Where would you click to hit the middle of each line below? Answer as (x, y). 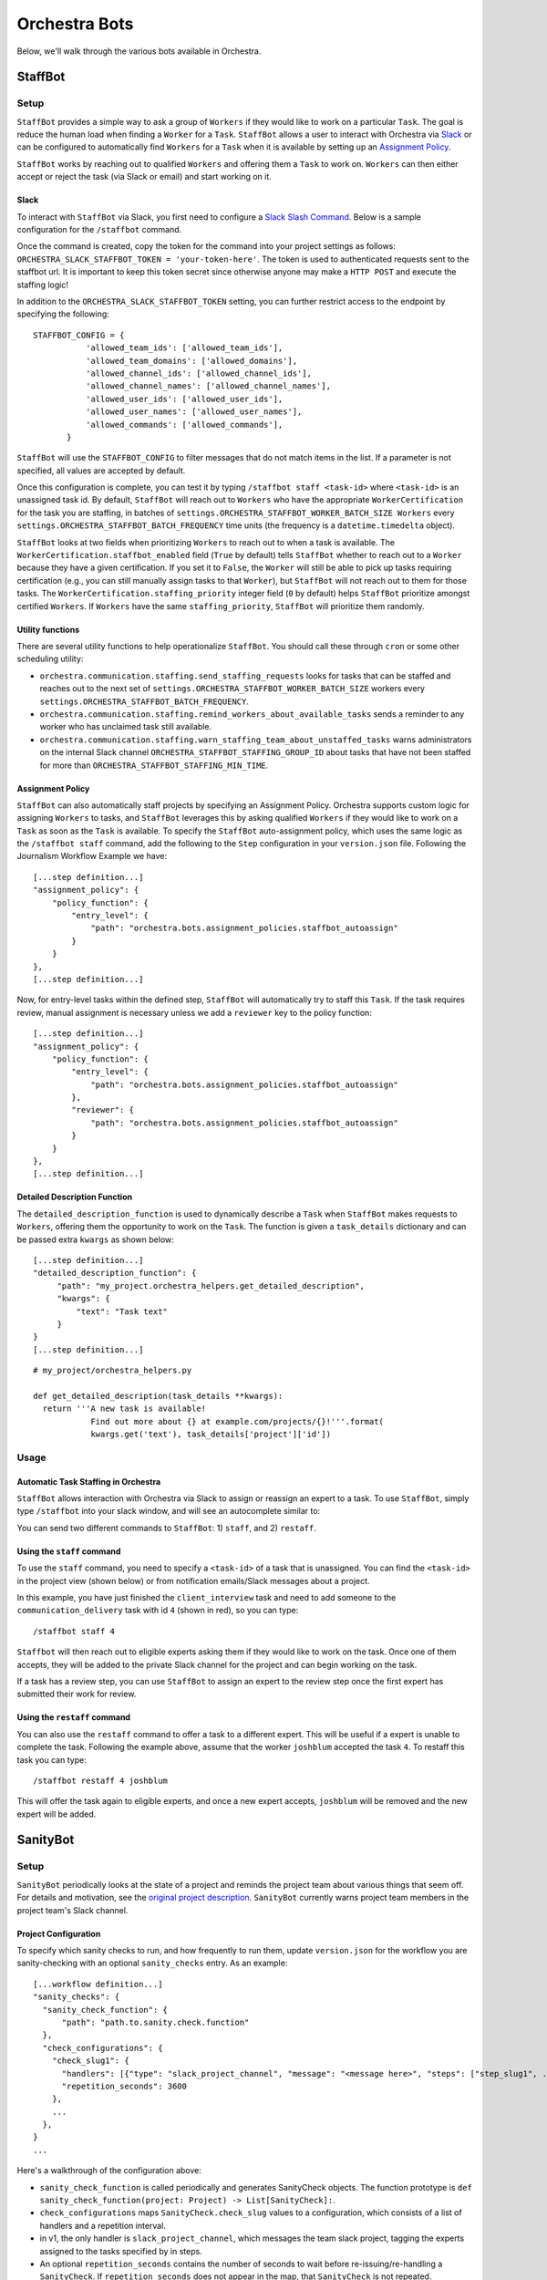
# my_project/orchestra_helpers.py (113, 1371)
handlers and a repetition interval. (103, 2225)
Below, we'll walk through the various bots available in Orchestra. (139, 51)
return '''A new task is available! (124, 1409)
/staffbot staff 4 (74, 1631)
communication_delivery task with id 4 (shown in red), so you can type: (158, 1611)
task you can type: (52, 1759)
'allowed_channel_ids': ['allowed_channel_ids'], (198, 373)
